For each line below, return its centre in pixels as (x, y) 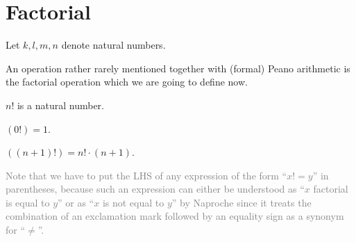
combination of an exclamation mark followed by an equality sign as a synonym (175, 216)
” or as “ (76, 202)
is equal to (28, 202)
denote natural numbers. (113, 45)
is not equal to (133, 202)
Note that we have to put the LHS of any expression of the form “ (146, 175)
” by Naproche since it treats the (241, 202)
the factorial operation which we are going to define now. (127, 82)
